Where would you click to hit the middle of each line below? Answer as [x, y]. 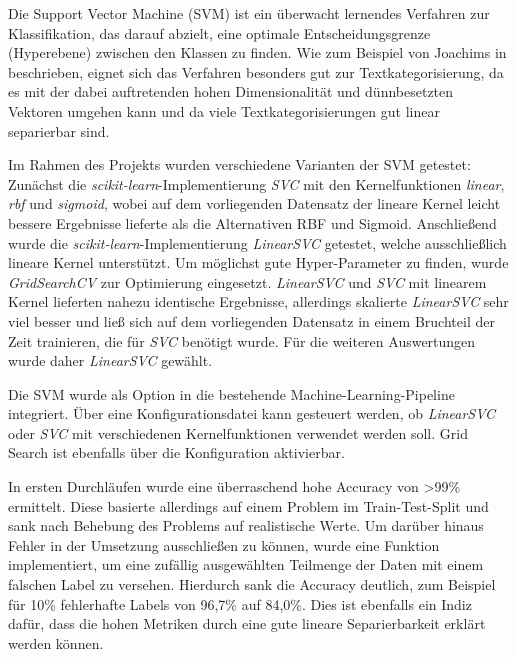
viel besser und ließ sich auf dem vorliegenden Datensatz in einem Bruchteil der [251, 320]
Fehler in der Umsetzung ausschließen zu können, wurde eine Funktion [224, 544]
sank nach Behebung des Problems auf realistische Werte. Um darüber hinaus [246, 525]
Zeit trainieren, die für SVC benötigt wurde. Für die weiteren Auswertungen [242, 340]
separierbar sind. [59, 130]
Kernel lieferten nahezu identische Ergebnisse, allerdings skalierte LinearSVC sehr [258, 301]
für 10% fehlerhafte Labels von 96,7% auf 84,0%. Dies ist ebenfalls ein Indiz [240, 603]
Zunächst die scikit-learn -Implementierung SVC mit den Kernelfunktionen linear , [256, 183]
